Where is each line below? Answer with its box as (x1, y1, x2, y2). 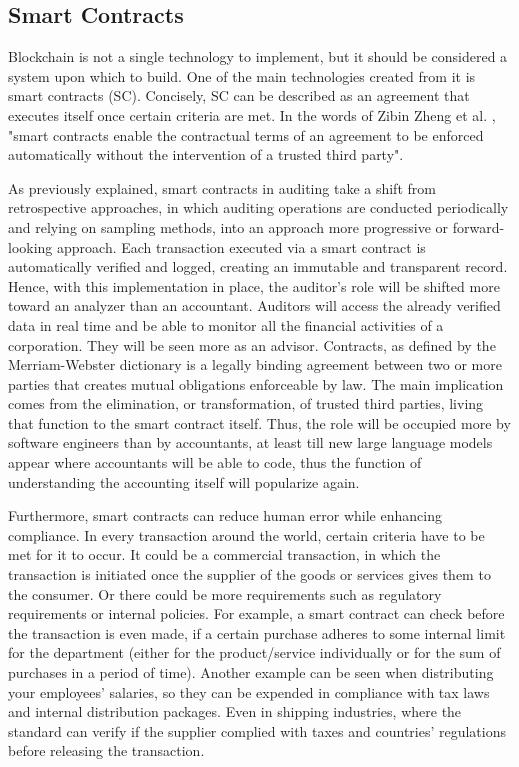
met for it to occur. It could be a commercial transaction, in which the (8, 544, 441, 565)
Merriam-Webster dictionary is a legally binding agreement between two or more (8, 354, 502, 375)
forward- (452, 216, 505, 237)
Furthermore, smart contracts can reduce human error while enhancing (8, 505, 442, 526)
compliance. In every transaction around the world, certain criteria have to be (8, 524, 485, 545)
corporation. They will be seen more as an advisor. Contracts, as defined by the (8, 334, 496, 355)
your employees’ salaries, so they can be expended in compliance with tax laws (8, 681, 490, 702)
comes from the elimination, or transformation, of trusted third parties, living (8, 393, 484, 414)
